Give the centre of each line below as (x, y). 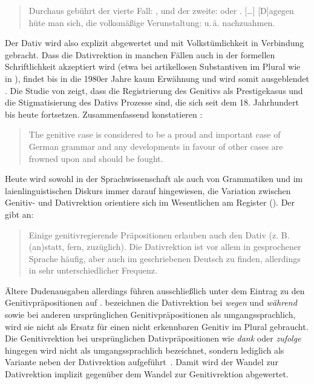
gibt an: (19, 214)
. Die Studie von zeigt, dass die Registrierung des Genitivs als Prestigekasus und (154, 90)
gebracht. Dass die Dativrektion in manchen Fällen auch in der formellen (140, 54)
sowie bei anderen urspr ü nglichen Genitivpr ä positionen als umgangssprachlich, (150, 315)
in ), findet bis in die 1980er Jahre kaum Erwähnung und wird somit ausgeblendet (157, 78)
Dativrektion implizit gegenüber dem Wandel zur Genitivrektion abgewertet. (147, 374)
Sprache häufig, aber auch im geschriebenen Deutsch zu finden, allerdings (165, 258)
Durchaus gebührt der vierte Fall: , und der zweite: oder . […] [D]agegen (161, 10)
